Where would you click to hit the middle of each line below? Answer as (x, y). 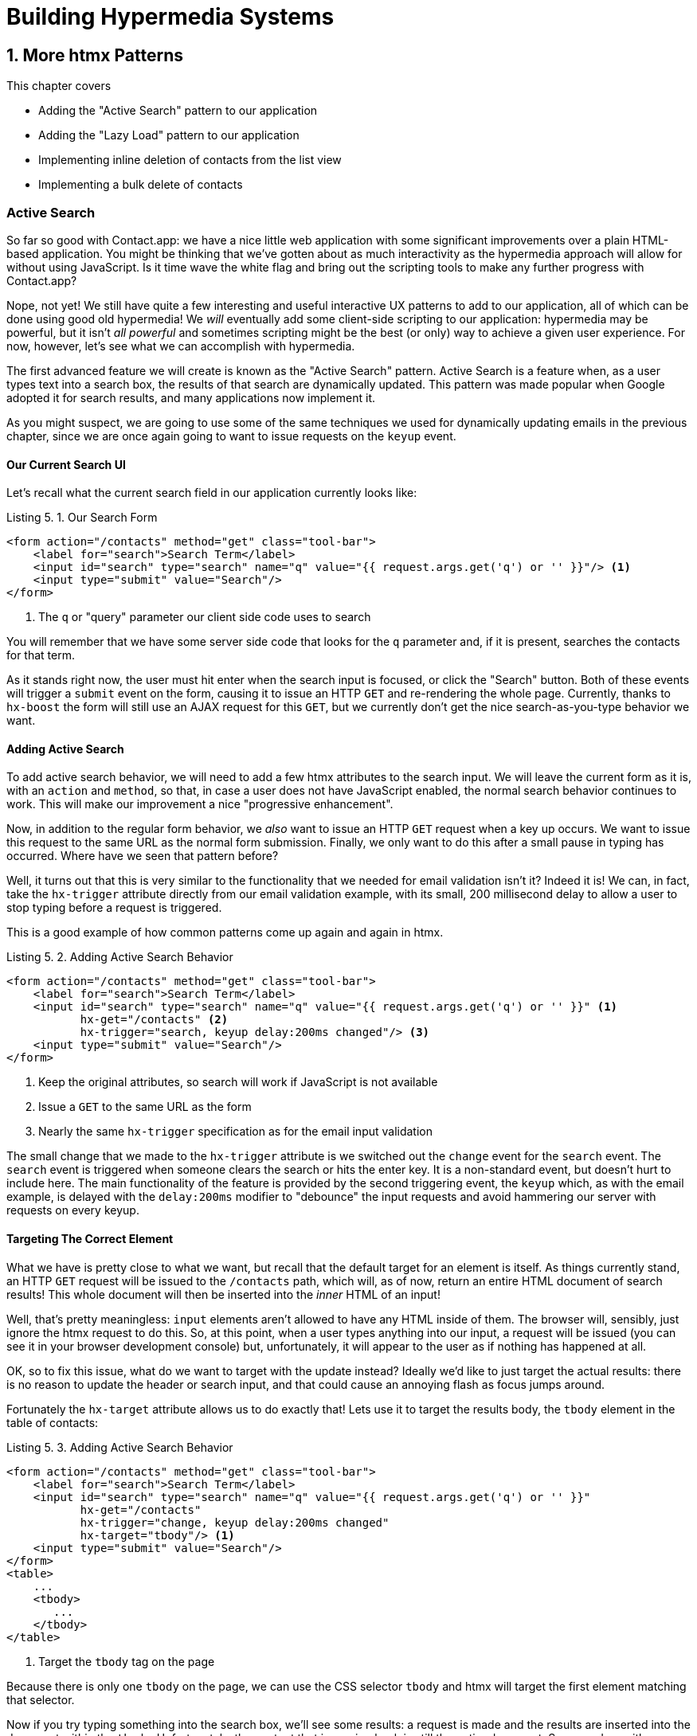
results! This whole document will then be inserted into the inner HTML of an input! (223, 1294)
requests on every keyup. (73, 1210)
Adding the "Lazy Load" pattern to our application (169, 135)
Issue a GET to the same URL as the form (145, 1107)
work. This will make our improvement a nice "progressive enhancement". (200, 804)
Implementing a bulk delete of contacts (141, 185)
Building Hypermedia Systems (170, 17)
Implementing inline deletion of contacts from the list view (190, 160)
